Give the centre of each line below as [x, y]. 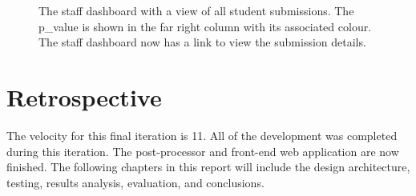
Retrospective [84, 96]
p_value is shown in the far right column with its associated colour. [205, 26]
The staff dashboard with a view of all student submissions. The [196, 10]
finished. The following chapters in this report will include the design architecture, [208, 167]
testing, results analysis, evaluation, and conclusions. [135, 182]
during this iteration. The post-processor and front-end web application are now [203, 151]
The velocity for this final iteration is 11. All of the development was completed [202, 135]
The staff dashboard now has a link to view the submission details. [202, 42]
